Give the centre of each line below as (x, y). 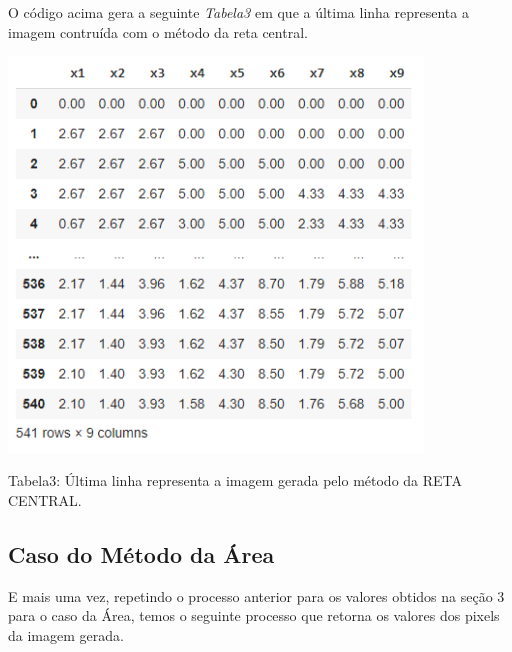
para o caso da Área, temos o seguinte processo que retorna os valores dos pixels (254, 615)
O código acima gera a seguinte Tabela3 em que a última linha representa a (238, 12)
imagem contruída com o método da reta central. (158, 31)
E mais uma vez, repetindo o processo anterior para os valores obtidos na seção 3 (256, 595)
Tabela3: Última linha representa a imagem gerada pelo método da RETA (235, 480)
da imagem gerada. (66, 634)
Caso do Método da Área (141, 553)
